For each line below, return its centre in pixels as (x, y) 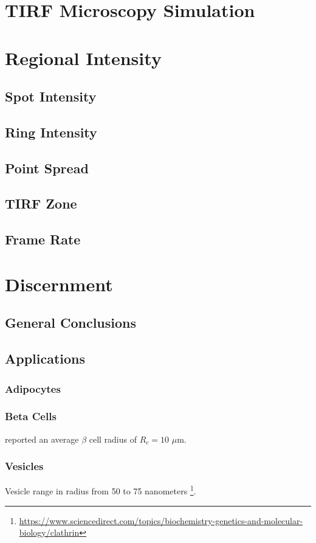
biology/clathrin (49, 532)
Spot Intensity (51, 96)
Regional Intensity (83, 57)
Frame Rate (43, 239)
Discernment (59, 284)
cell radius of (113, 439)
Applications (45, 358)
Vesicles (24, 466)
